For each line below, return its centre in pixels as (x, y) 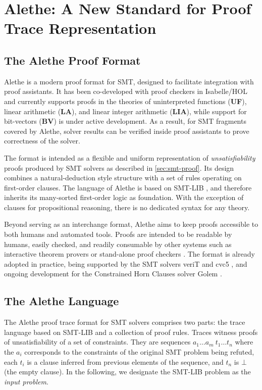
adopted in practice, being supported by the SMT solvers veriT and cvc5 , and (126, 263)
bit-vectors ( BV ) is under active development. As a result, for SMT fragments (125, 121)
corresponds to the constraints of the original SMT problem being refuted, (139, 352)
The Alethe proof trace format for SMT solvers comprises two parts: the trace (125, 322)
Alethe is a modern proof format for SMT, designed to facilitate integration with (129, 81)
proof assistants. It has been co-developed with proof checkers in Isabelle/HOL (126, 91)
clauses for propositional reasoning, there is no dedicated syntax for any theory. (127, 207)
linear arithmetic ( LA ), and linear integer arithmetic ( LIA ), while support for (125, 111)
